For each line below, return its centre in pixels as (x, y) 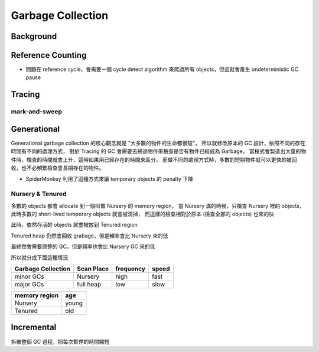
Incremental (34, 327)
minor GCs (29, 276)
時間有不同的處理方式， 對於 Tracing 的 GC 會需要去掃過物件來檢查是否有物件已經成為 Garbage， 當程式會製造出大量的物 (159, 151)
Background (34, 36)
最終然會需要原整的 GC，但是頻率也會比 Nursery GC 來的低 (83, 247)
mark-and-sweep (36, 112)
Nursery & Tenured (39, 194)
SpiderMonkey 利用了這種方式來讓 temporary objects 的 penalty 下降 (110, 179)
